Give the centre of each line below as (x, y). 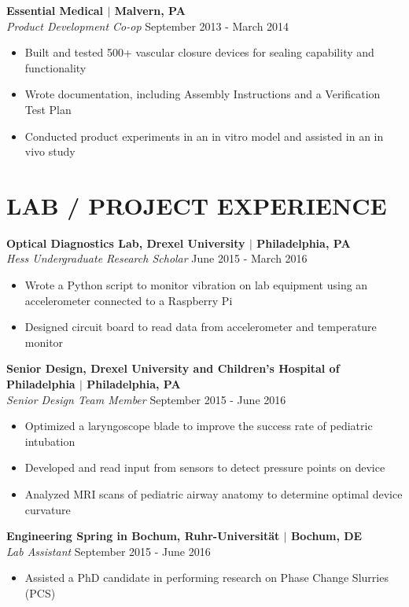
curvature (48, 509)
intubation (50, 441)
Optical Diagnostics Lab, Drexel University (126, 243)
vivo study (50, 151)
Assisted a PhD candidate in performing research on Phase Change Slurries (206, 578)
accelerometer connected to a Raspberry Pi (129, 300)
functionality (55, 67)
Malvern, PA (150, 10)
